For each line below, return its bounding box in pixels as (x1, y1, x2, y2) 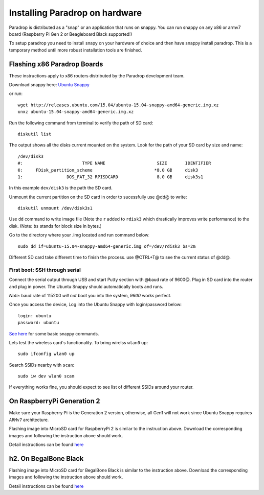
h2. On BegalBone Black (9, 454, 84, 463)
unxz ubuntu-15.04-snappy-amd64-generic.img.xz (18, 109, 134, 115)
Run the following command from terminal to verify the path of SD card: (9, 120, 154, 126)
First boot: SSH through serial (9, 266, 81, 273)
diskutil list (18, 131, 51, 137)
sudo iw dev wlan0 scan (18, 374, 75, 379)
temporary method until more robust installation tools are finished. (9, 47, 142, 53)
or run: (9, 91, 23, 96)
